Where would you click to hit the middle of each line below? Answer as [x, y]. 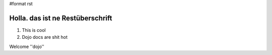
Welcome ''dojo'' [27, 46]
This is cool [34, 30]
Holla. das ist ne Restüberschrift [61, 18]
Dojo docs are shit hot [45, 37]
